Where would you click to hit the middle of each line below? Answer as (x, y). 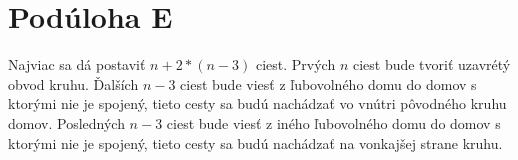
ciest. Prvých (295, 64)
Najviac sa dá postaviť (77, 64)
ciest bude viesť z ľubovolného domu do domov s (328, 83)
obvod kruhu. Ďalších (73, 83)
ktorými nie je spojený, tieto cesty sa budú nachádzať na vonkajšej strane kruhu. (255, 142)
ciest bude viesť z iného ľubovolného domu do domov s (333, 122)
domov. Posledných (66, 122)
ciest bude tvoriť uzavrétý (431, 64)
